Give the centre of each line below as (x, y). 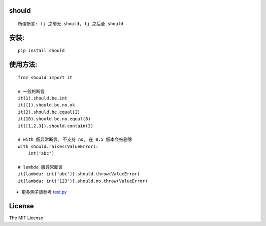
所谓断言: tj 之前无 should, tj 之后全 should (71, 24)
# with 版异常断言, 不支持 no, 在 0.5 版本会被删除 (75, 140)
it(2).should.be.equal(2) (49, 112)
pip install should (41, 51)
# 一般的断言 (31, 91)
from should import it (45, 77)
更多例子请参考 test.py (44, 192)
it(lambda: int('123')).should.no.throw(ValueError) (83, 181)
